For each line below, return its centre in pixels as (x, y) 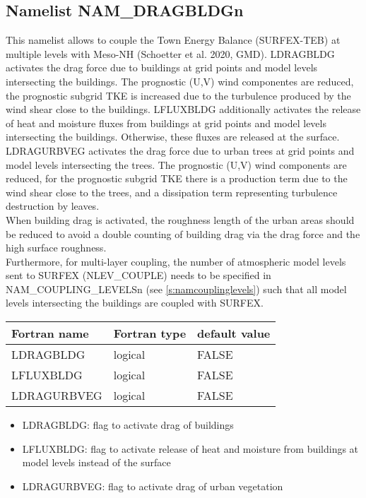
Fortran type (150, 333)
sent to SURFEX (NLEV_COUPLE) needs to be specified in (138, 275)
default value (234, 333)
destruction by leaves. (53, 206)
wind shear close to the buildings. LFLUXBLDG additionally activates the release (183, 109)
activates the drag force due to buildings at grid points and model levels (162, 67)
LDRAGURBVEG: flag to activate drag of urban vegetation (153, 486)
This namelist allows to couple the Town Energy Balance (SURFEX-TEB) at (173, 40)
